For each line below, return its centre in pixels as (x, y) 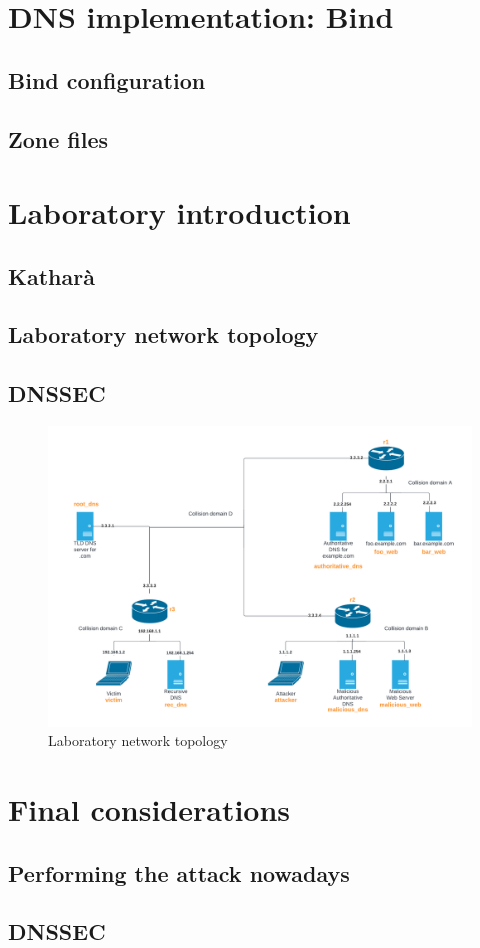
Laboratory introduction (179, 212)
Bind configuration (107, 79)
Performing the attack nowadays (179, 872)
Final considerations (149, 809)
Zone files (58, 138)
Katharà (51, 275)
